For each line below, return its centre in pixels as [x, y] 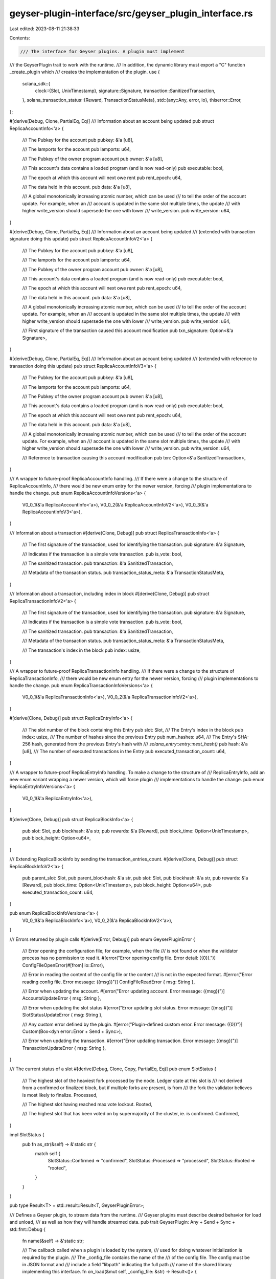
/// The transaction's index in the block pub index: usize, [81, 650]
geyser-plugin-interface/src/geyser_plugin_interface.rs [131, 13]
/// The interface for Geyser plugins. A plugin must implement [102, 51]
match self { [48, 1153]
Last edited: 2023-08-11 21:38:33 [44, 29]
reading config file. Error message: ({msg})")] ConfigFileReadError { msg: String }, [109, 982]
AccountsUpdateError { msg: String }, [62, 998]
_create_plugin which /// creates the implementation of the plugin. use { [85, 72]
